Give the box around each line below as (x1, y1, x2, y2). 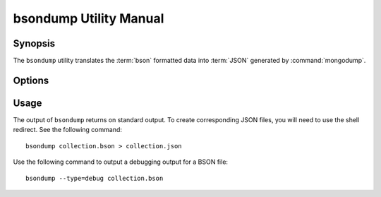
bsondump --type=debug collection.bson (25, 174, 164, 182)
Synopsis (13, 37, 56, 49)
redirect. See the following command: (13, 126, 123, 134)
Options (13, 74, 49, 86)
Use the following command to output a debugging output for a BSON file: (13, 157, 229, 166)
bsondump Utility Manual (13, 11, 164, 26)
